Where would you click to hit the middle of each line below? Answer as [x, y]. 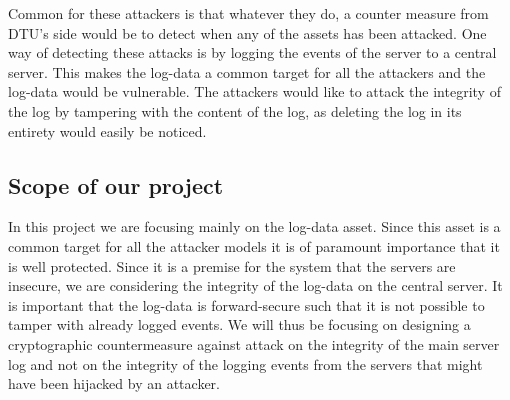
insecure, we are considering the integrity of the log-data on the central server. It [255, 285]
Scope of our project [116, 184]
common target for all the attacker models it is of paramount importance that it [254, 245]
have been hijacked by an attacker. [114, 383]
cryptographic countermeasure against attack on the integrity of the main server [254, 343]
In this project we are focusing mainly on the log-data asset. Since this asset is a [254, 226]
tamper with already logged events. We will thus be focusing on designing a [239, 324]
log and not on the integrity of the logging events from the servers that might [245, 363]
